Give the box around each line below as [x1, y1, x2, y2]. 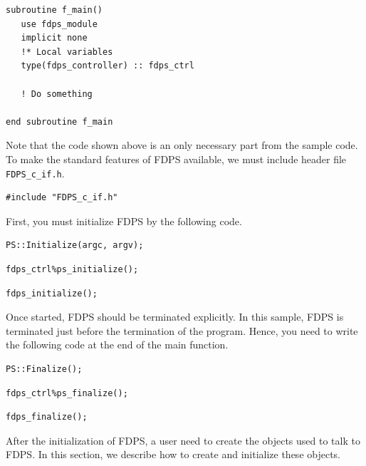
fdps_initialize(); [6, 288, 98, 299]
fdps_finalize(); [6, 412, 88, 423]
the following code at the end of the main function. [6, 337, 229, 352]
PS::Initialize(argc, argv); [6, 240, 144, 251]
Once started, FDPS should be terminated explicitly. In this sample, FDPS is [6, 309, 344, 324]
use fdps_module [21, 19, 98, 29]
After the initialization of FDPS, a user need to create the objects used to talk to [6, 433, 360, 447]
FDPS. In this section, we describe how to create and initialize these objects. [6, 447, 341, 462]
